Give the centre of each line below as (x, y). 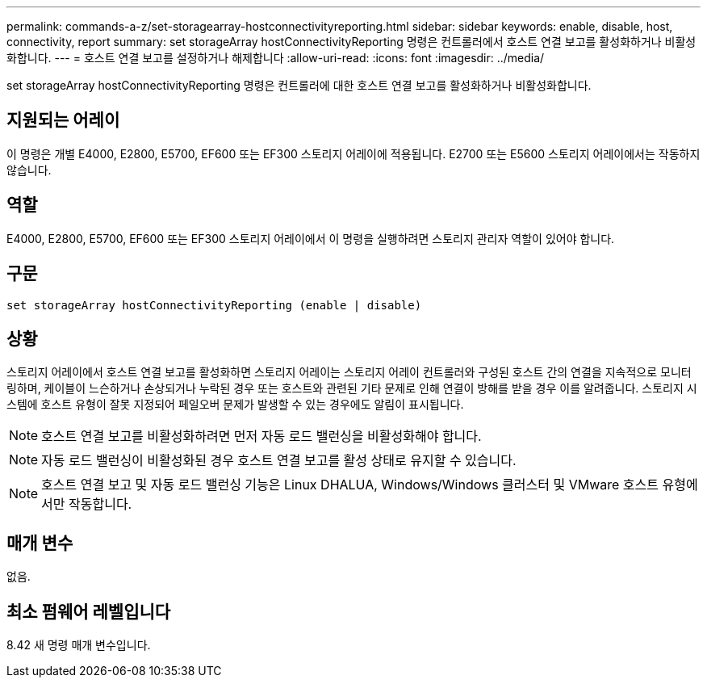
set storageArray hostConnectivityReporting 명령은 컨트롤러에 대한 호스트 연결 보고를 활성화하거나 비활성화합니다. (299, 85)
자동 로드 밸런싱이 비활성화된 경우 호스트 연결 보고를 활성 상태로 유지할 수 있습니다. (279, 461)
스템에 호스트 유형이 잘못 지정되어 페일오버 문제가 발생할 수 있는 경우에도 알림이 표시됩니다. (235, 405)
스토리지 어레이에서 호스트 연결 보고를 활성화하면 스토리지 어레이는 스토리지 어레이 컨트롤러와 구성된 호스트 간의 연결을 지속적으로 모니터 (349, 372)
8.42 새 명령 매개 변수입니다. (79, 645)
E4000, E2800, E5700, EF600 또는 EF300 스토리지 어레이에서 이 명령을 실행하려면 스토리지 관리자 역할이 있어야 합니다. (311, 238)
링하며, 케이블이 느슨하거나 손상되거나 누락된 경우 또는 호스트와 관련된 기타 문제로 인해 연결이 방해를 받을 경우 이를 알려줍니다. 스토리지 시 (352, 388)
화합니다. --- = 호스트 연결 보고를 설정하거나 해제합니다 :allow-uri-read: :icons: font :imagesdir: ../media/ (276, 58)
